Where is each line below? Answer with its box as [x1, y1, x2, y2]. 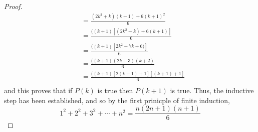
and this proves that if [4, 85, 73, 96]
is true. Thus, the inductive [170, 85, 254, 96]
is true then [97, 85, 133, 96]
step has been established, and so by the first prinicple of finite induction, [4, 95, 230, 105]
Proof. [4, 1, 23, 11]
